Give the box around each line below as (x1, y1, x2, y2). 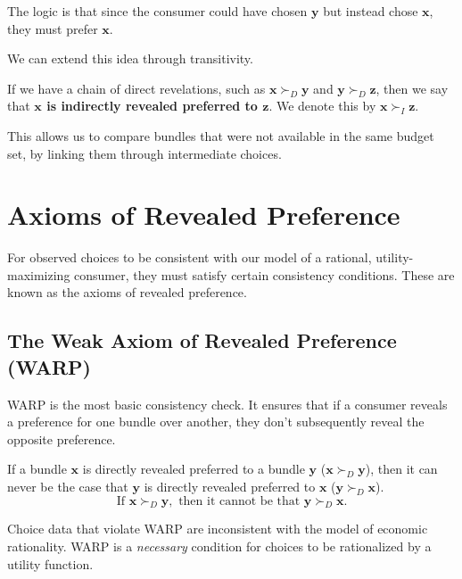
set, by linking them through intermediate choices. (7, 144, 282, 162)
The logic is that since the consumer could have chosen (7, 2, 308, 20)
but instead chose (323, 2, 418, 20)
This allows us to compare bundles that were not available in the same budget (7, 126, 434, 145)
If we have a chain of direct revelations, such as (7, 79, 266, 97)
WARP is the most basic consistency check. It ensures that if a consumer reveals (7, 394, 448, 413)
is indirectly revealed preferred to (46, 96, 258, 115)
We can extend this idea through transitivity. (7, 49, 253, 68)
